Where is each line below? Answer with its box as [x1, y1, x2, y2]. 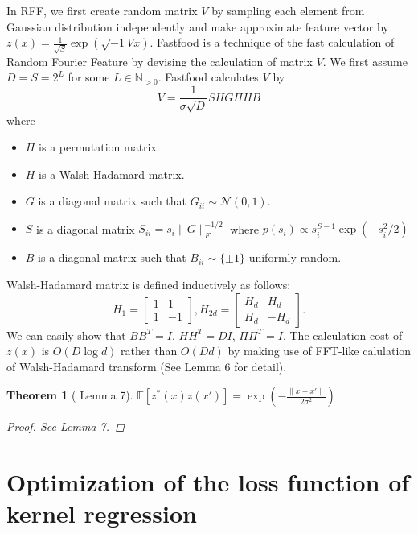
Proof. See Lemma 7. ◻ [6, 418, 125, 435]
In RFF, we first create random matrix [6, 2, 198, 19]
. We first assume [322, 52, 408, 69]
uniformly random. [248, 249, 342, 266]
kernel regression [6, 497, 197, 530]
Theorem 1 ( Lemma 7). [6, 387, 133, 404]
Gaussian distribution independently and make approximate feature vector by [6, 18, 389, 35]
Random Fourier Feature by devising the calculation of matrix [6, 52, 313, 69]
